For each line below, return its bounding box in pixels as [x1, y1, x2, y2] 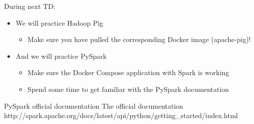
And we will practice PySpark [15, 50, 107, 61]
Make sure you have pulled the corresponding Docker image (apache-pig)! [27, 34, 251, 44]
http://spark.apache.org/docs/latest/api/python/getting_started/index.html [4, 110, 238, 121]
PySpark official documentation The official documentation [4, 100, 184, 111]
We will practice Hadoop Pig [15, 17, 103, 28]
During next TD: [4, 1, 56, 11]
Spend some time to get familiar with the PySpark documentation [27, 83, 229, 94]
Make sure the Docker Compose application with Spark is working [27, 67, 229, 78]
